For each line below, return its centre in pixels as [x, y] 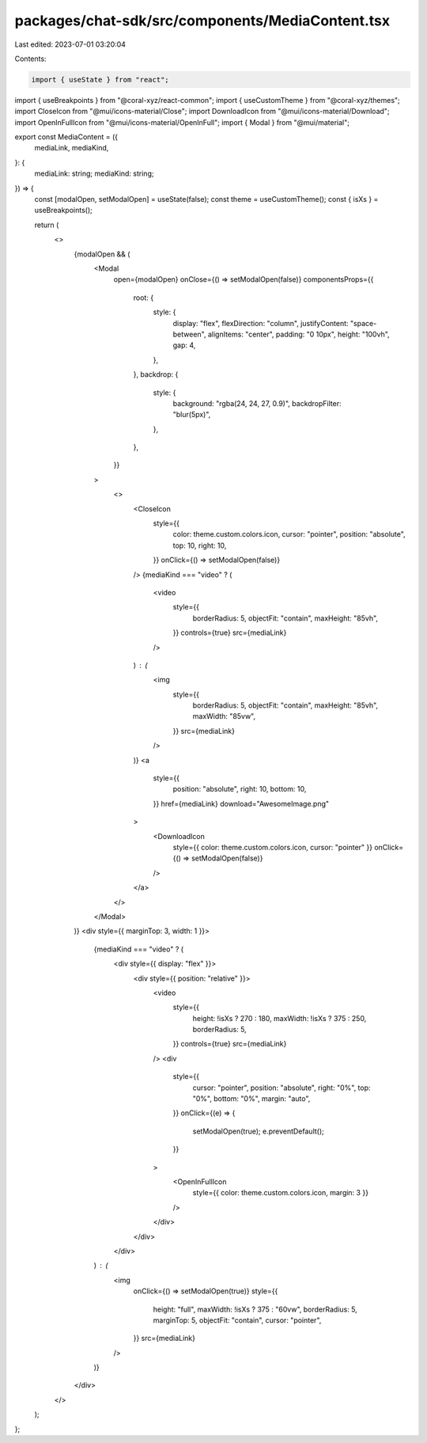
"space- [363, 323]
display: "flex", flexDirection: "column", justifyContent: [261, 323]
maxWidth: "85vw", [224, 716]
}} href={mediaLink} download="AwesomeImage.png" [241, 803]
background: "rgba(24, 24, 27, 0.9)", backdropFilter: [257, 403]
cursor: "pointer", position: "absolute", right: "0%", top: [282, 1088]
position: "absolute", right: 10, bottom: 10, [240, 789]
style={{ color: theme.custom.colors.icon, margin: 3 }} [281, 1193]
